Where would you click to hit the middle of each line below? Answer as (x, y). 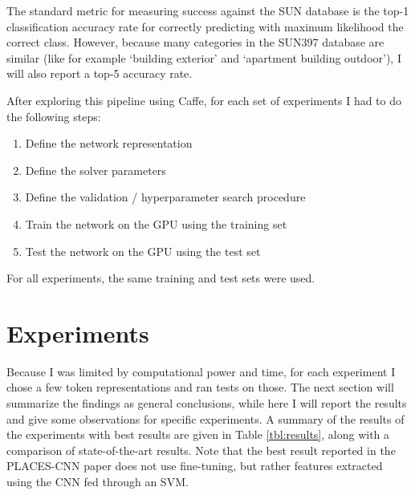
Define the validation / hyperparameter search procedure (165, 197)
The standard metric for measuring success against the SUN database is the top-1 (208, 10)
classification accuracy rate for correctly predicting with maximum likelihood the (205, 26)
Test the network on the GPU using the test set (143, 251)
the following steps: (54, 116)
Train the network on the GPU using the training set (156, 223)
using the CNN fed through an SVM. (98, 481)
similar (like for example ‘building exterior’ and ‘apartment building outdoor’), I (204, 57)
